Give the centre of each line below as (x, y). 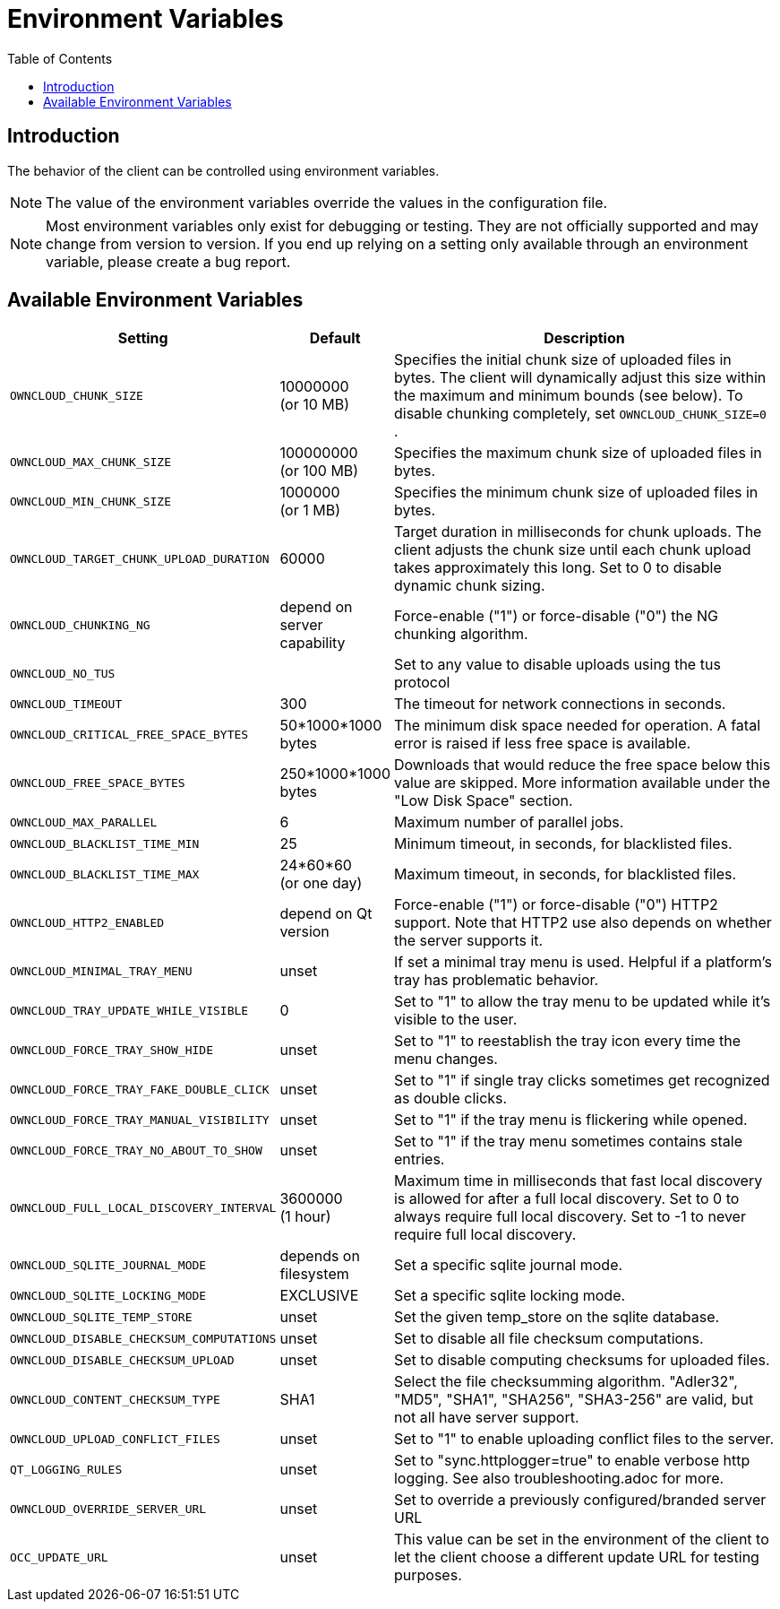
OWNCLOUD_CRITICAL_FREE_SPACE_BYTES (129, 734)
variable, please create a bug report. (168, 261)
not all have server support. (486, 1418)
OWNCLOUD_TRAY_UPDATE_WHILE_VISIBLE (129, 1010)
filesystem (314, 1274)
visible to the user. (455, 1020)
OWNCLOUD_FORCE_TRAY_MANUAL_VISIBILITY (140, 1120)
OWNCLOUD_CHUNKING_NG (80, 625)
